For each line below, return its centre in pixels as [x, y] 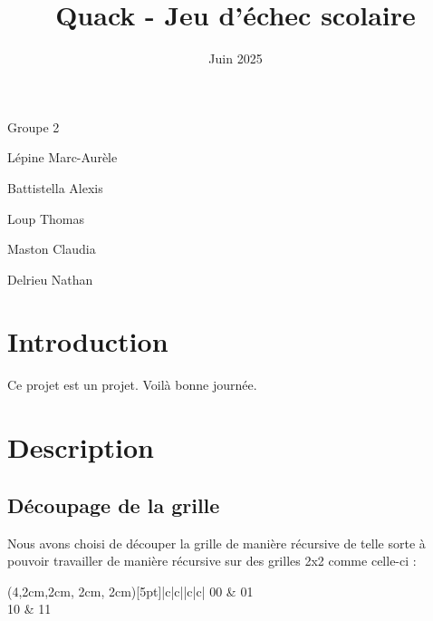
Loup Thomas [46, 218]
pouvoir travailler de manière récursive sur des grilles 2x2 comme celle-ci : [212, 561]
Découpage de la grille [114, 505]
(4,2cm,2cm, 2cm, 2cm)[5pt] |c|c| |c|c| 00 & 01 [130, 591]
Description [81, 447]
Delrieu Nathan [50, 279]
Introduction [88, 341]
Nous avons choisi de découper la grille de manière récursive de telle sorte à [216, 543]
